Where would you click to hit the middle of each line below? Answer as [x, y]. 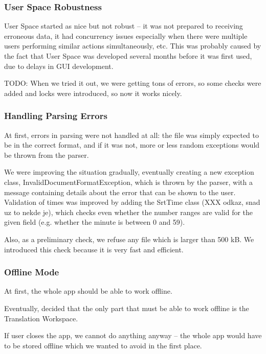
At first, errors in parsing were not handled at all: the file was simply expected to [131, 135]
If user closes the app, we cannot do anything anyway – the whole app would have [133, 335]
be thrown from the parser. [47, 155]
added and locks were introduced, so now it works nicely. [93, 93]
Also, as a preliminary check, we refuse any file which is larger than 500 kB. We [129, 239]
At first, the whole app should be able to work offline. [88, 291]
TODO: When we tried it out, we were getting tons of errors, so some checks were [133, 83]
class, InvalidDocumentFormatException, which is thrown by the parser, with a [129, 182]
